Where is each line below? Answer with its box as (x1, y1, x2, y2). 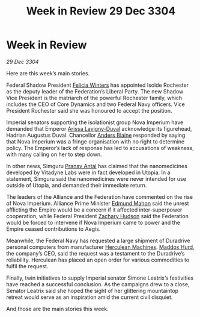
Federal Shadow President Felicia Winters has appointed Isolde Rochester (6, 81, 189, 89)
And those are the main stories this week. (6, 305, 109, 312)
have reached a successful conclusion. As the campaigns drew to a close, (6, 280, 190, 287)
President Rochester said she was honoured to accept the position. (6, 107, 172, 114)
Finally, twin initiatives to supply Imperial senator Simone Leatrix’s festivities (6, 274, 194, 281)
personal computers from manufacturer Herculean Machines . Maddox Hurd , (6, 243, 195, 251)
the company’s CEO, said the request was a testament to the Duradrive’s (6, 250, 185, 257)
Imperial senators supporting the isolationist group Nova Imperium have (6, 119, 184, 126)
